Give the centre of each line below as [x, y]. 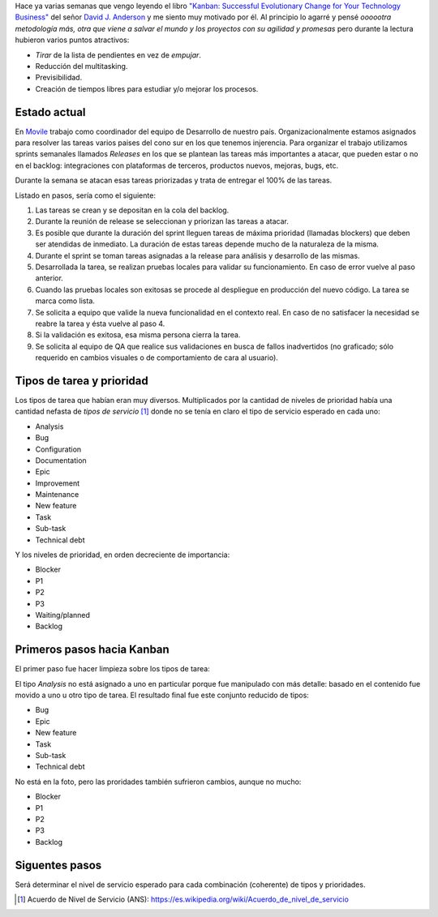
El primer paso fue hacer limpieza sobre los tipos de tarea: [112, 669]
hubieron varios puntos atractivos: [72, 40]
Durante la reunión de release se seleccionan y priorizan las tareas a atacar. [162, 221]
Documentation [61, 460]
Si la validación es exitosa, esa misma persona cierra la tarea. [138, 335]
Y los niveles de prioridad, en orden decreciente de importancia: [122, 555]
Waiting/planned [63, 615]
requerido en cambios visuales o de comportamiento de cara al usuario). [157, 358]
